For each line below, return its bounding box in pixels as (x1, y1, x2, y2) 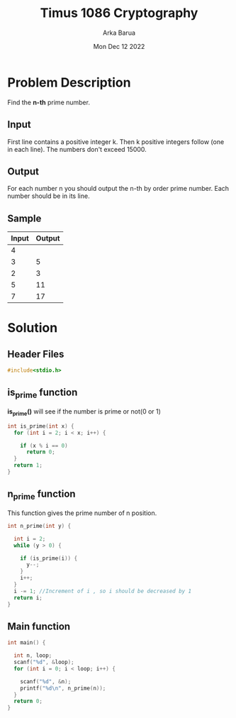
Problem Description (7, 74, 131, 90)
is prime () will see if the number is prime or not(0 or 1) (7, 407, 162, 417)
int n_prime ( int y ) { (7, 522, 72, 529)
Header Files (7, 348, 64, 360)
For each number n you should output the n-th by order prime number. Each (7, 184, 229, 193)
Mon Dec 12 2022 (93, 42, 145, 50)
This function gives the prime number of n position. (7, 509, 157, 517)
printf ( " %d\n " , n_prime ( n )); (20, 685, 106, 692)
